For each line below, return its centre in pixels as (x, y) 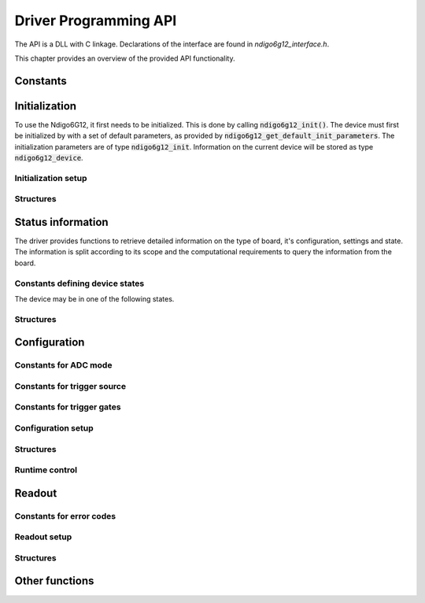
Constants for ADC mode (63, 365)
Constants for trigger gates (68, 407)
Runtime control (46, 470)
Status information (62, 222)
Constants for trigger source (70, 386)
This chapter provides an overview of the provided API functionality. (125, 58)
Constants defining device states (79, 283)
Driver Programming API (96, 20)
